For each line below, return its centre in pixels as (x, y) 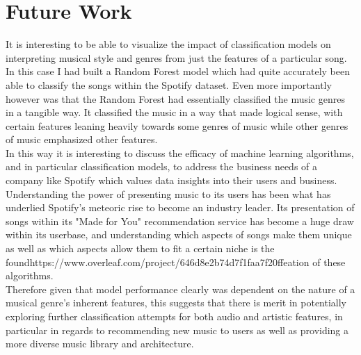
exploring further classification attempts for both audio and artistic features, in (174, 316)
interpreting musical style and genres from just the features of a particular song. (176, 57)
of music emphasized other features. (82, 139)
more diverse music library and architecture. (100, 344)
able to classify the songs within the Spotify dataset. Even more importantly (169, 84)
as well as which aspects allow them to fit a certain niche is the (140, 248)
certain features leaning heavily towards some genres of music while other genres (177, 125)
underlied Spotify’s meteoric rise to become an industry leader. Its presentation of (180, 207)
